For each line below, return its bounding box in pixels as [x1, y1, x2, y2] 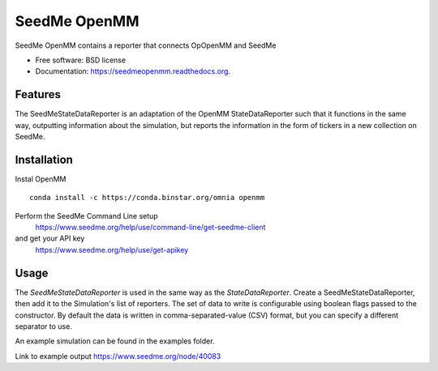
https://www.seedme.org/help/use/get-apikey [35, 245, 189, 254]
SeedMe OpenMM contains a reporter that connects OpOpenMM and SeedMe [15, 41, 277, 50]
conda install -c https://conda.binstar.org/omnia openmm [29, 193, 265, 203]
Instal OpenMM [15, 174, 67, 184]
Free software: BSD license [35, 55, 126, 65]
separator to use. [15, 321, 72, 331]
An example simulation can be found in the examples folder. [15, 336, 215, 346]
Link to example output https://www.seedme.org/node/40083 [15, 351, 221, 360]
